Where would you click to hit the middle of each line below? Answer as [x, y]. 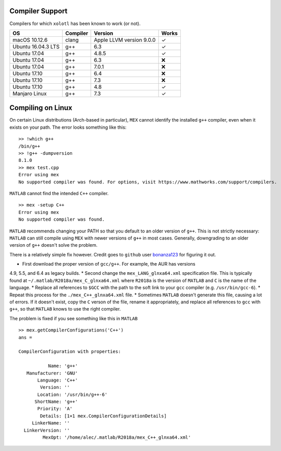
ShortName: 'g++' [56, 402]
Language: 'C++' [58, 380]
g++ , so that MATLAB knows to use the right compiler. [65, 309]
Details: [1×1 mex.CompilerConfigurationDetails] [103, 416]
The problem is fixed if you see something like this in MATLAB [74, 318]
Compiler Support [39, 11]
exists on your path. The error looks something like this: [68, 127]
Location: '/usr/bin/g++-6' [73, 394]
